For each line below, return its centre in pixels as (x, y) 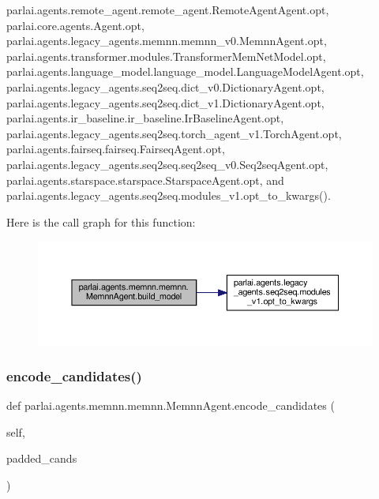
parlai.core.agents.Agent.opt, (75, 25)
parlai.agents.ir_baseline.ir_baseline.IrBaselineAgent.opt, (145, 118)
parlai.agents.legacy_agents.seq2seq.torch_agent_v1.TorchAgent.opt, (174, 133)
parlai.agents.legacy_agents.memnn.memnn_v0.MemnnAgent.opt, (167, 41)
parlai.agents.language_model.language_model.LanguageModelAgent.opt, (185, 71)
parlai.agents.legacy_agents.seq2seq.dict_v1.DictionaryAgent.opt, (165, 102)
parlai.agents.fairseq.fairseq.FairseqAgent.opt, (116, 149)
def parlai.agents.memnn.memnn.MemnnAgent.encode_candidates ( (171, 405)
